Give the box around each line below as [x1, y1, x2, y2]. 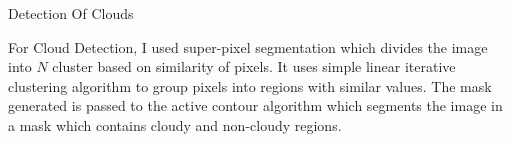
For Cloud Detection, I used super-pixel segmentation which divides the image [8, 36, 488, 57]
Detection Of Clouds [8, 3, 134, 23]
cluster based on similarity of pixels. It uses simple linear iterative [52, 56, 456, 77]
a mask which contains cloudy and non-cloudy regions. [8, 114, 342, 135]
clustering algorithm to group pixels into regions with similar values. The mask [8, 75, 492, 96]
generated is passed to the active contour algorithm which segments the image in [8, 95, 503, 116]
